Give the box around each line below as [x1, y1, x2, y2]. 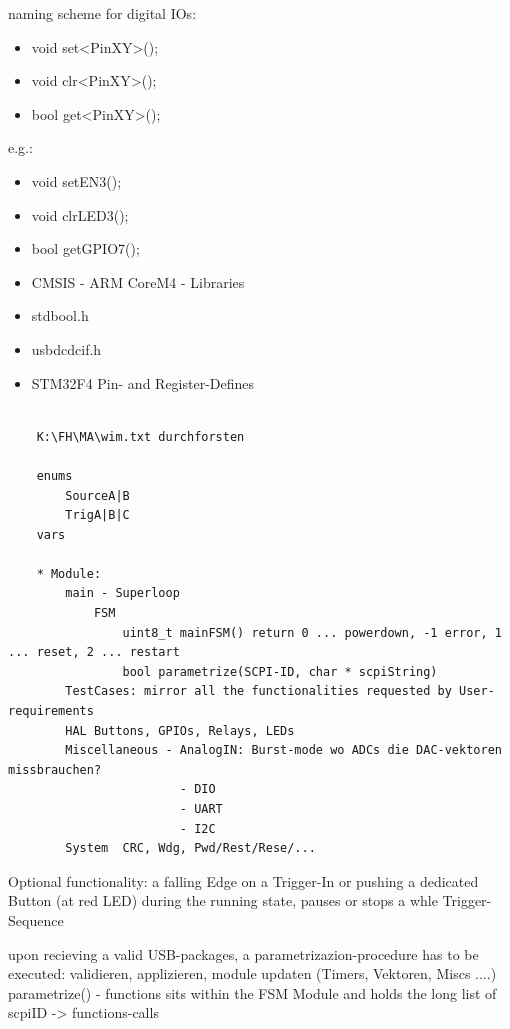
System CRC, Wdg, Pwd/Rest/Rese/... [65, 841, 316, 856]
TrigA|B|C [65, 508, 130, 523]
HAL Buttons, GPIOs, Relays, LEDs [65, 723, 295, 738]
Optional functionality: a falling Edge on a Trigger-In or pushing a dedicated [8, 870, 479, 891]
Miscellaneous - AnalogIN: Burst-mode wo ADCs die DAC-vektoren [65, 743, 502, 758]
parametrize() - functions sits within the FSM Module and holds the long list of [8, 982, 497, 1003]
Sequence [8, 909, 64, 930]
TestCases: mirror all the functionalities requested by [65, 684, 452, 699]
